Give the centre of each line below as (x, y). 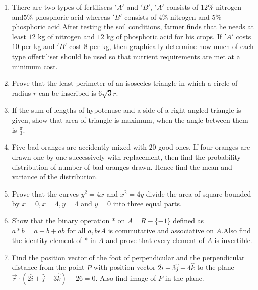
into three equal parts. (147, 203)
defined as (188, 220)
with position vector (124, 267)
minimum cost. (35, 66)
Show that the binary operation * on (69, 220)
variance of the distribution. (55, 177)
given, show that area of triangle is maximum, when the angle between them (130, 119)
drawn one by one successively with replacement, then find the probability (126, 156)
